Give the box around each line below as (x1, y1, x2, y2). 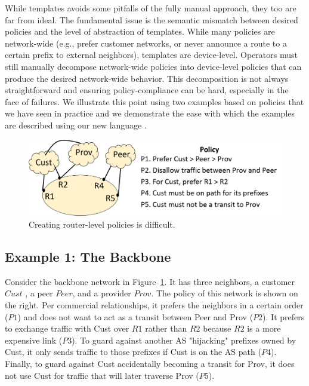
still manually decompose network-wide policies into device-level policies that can (5, 60, 302, 72)
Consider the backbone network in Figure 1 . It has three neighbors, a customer (5, 275, 295, 287)
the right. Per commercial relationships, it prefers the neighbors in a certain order (5, 299, 304, 311)
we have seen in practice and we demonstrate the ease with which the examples (5, 107, 295, 120)
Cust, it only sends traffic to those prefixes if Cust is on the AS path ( (5, 345, 261, 358)
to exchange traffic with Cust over (5, 322, 129, 335)
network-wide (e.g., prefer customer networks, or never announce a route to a (5, 36, 287, 49)
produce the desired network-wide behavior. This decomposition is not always (5, 72, 289, 84)
